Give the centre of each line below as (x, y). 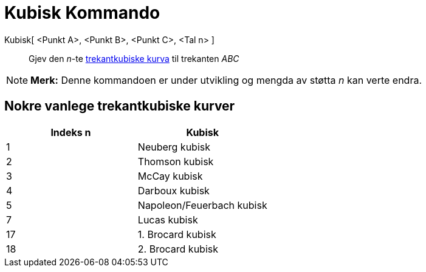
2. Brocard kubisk (178, 249)
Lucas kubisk (168, 219)
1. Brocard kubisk (177, 234)
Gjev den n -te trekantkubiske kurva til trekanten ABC (134, 58)
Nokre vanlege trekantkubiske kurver (120, 106)
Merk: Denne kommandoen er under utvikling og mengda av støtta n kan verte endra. (226, 80)
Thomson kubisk (176, 161)
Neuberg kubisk (174, 147)
